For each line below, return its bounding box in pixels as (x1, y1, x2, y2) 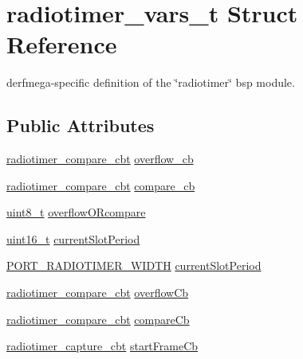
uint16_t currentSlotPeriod (6, 230, 140, 247)
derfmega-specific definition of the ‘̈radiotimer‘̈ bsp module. (6, 74, 295, 91)
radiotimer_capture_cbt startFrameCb (6, 338, 199, 354)
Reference (6, 28, 117, 60)
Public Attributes (6, 113, 155, 138)
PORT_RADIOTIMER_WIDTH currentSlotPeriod (6, 257, 262, 274)
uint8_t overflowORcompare (6, 204, 146, 220)
